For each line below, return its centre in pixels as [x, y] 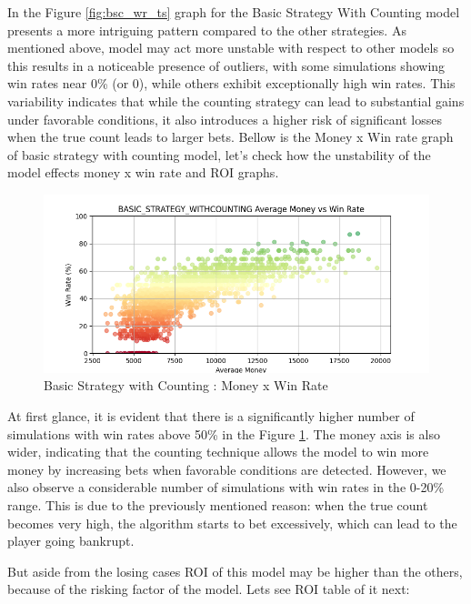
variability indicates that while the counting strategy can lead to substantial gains [236, 101]
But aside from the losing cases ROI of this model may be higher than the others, [235, 571]
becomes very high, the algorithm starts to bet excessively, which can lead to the [232, 523]
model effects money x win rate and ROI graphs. [143, 172]
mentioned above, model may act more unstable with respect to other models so [231, 48]
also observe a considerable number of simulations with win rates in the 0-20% [226, 487]
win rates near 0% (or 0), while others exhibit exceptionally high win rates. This [231, 83]
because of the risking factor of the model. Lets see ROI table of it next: [209, 589]
